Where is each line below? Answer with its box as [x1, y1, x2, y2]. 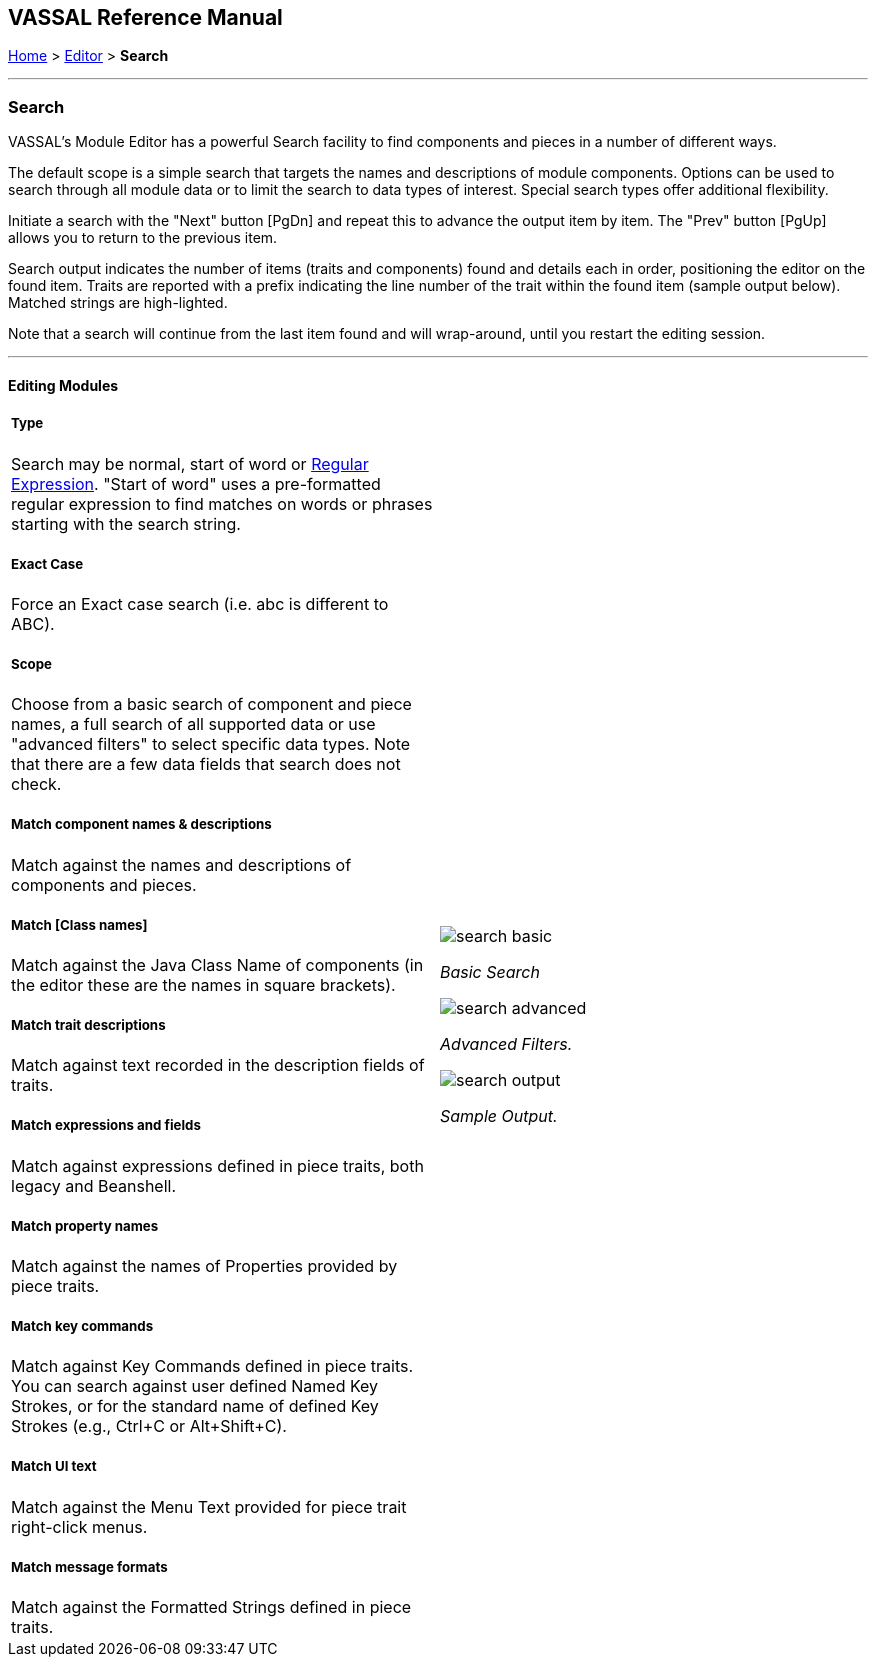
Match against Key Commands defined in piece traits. [11, 1356, 414, 1377]
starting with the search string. [11, 513, 241, 534]
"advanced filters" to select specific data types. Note [11, 734, 411, 755]
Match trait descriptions [11, 1017, 166, 1034]
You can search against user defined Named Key [11, 1376, 379, 1397]
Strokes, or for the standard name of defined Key [11, 1396, 379, 1417]
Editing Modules [8, 376, 119, 394]
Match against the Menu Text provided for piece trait [11, 1496, 407, 1517]
